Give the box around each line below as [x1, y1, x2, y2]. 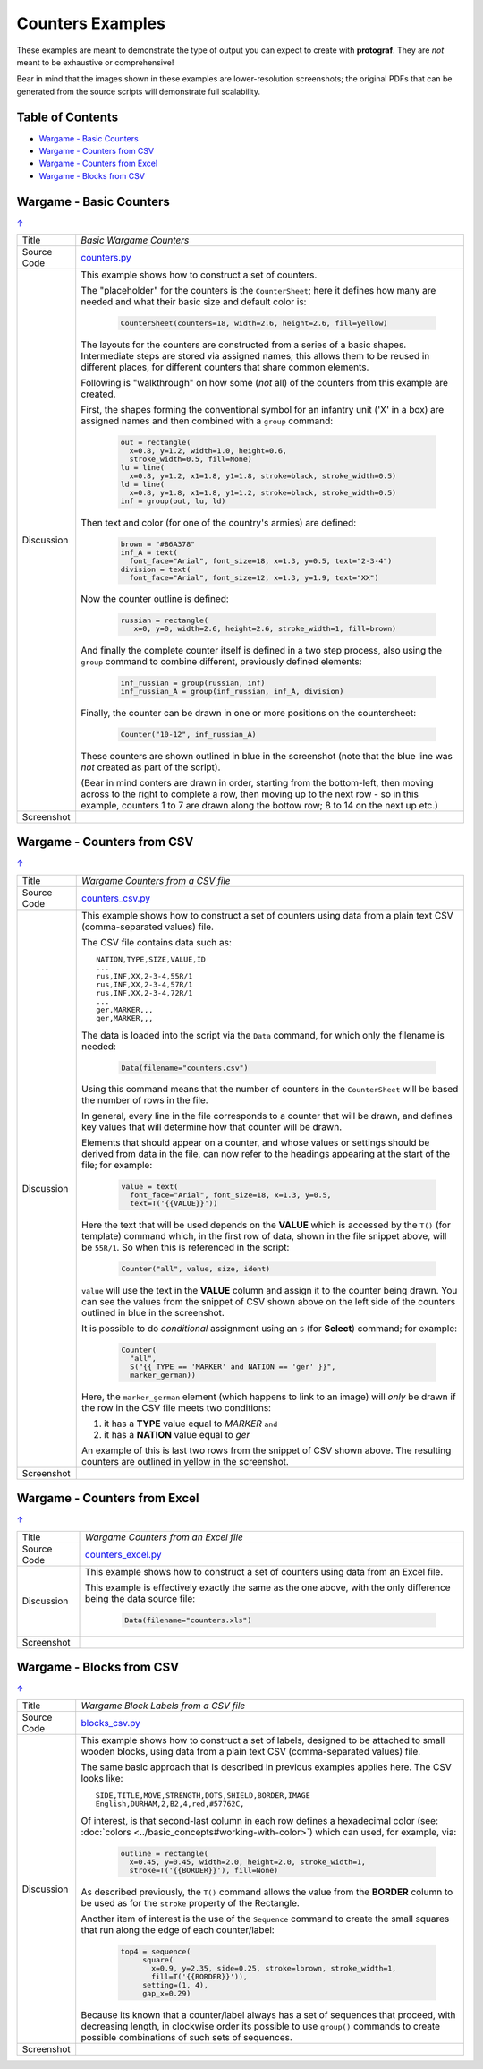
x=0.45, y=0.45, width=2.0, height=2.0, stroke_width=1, [129, 1858, 367, 1867]
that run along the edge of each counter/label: [80, 1924, 275, 1936]
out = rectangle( [120, 437, 191, 447]
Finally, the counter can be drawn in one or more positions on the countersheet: [80, 707, 417, 719]
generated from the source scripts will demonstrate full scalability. [16, 86, 261, 97]
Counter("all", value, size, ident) [121, 1264, 271, 1274]
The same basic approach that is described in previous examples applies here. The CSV [80, 1761, 452, 1774]
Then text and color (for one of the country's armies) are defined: [80, 516, 357, 528]
